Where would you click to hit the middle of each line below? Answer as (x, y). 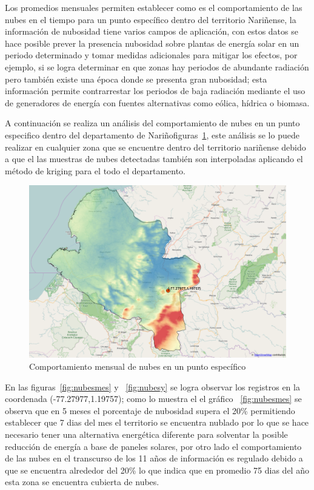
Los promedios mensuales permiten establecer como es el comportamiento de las (154, 7)
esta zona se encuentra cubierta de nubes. (82, 482)
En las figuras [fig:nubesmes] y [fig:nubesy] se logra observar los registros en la (152, 386)
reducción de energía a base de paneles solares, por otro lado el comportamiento (153, 446)
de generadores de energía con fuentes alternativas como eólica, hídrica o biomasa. (157, 102)
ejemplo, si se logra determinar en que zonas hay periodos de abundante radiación (157, 66)
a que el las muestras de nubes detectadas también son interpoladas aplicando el (154, 159)
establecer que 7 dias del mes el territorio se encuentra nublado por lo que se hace (157, 422)
